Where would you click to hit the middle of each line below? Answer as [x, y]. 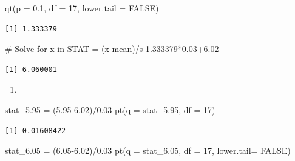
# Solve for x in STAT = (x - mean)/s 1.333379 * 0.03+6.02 [112, 49]
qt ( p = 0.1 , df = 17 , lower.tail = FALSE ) [82, 8]
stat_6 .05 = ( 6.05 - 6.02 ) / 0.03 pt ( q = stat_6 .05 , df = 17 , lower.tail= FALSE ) [148, 150]
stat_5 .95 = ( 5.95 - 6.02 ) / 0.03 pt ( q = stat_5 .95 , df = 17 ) [110, 109]
